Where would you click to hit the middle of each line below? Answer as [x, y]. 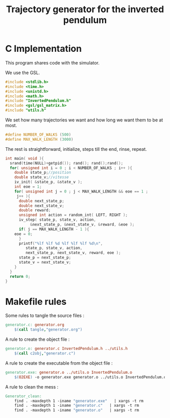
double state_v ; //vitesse [42, 177]
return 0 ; [20, 276]
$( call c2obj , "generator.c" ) [45, 353]
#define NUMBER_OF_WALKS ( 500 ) [38, 135]
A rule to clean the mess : [32, 387]
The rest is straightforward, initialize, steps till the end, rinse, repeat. [76, 149]
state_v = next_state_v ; [45, 263]
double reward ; [35, 210]
